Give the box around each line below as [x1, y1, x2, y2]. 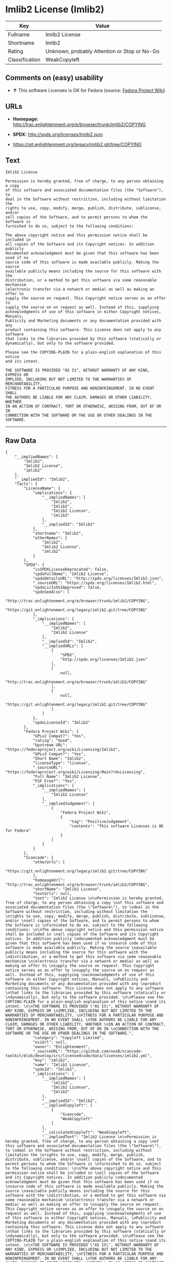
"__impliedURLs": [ [41, 643, 83, 649]
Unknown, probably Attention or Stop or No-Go [45, 47, 160, 55]
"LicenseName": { [24, 486, 60, 491]
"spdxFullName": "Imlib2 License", [32, 571, 109, 577]
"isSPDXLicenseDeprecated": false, [32, 567, 109, 572]
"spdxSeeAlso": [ [32, 589, 70, 595]
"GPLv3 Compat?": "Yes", [32, 751, 86, 757]
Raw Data [5, 436, 37, 445]
